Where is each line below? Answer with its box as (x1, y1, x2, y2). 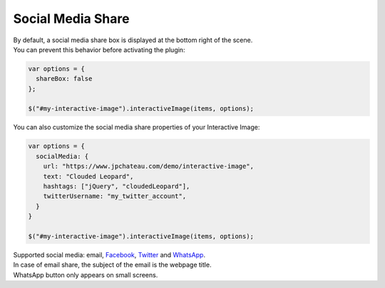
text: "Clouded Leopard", (43, 172, 134, 180)
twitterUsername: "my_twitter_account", (43, 192, 187, 200)
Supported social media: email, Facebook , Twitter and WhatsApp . (13, 250, 206, 259)
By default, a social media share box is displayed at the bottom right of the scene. (13, 36, 253, 44)
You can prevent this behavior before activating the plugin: (13, 45, 185, 54)
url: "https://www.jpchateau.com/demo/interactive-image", (43, 162, 255, 171)
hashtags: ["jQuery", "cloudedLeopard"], (43, 182, 190, 191)
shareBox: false (36, 75, 93, 83)
